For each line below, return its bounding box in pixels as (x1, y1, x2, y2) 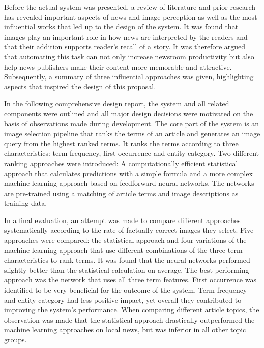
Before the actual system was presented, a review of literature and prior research (4, 2, 255, 12)
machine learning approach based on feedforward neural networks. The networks (4, 178, 254, 188)
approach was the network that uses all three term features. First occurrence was (4, 274, 256, 285)
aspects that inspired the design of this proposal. (4, 81, 156, 91)
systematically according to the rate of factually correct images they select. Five (4, 225, 254, 235)
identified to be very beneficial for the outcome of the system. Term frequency (4, 284, 247, 295)
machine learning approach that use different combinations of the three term (4, 244, 243, 255)
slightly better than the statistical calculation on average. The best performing (4, 264, 249, 275)
